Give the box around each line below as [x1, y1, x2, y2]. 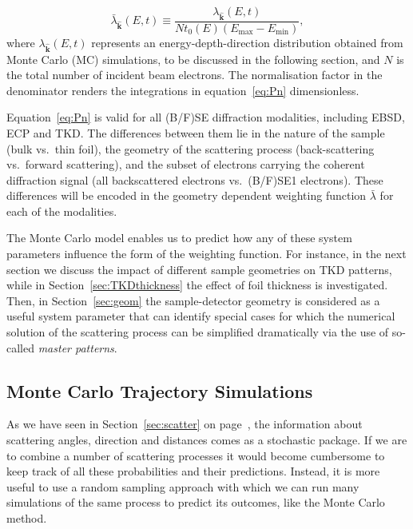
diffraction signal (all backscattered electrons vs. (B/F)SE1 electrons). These [6, 171, 383, 188]
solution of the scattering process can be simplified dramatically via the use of [6, 324, 389, 340]
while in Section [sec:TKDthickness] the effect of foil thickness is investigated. [6, 276, 388, 293]
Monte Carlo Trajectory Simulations [6, 378, 313, 403]
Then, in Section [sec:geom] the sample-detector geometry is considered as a [6, 292, 380, 308]
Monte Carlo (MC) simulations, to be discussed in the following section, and [6, 50, 380, 67]
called [6, 339, 34, 356]
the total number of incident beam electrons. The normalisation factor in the [6, 66, 383, 83]
